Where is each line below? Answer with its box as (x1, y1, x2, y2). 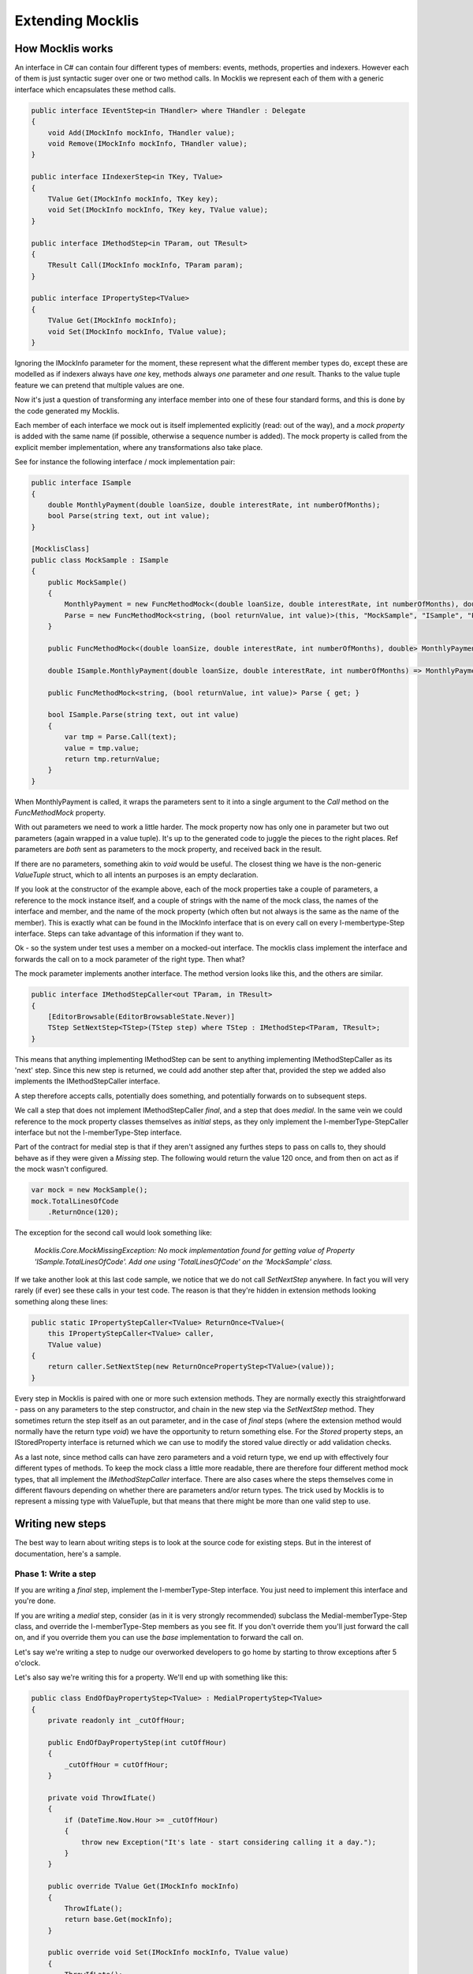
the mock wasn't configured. (14, 1165, 108, 1174)
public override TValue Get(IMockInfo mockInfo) (47, 1882, 240, 1891)
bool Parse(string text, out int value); (47, 512, 210, 520)
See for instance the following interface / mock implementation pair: (14, 457, 236, 467)
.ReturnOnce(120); (47, 1207, 119, 1216)
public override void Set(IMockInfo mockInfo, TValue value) (47, 1948, 289, 1957)
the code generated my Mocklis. (14, 406, 120, 415)
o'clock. (14, 1658, 41, 1668)
